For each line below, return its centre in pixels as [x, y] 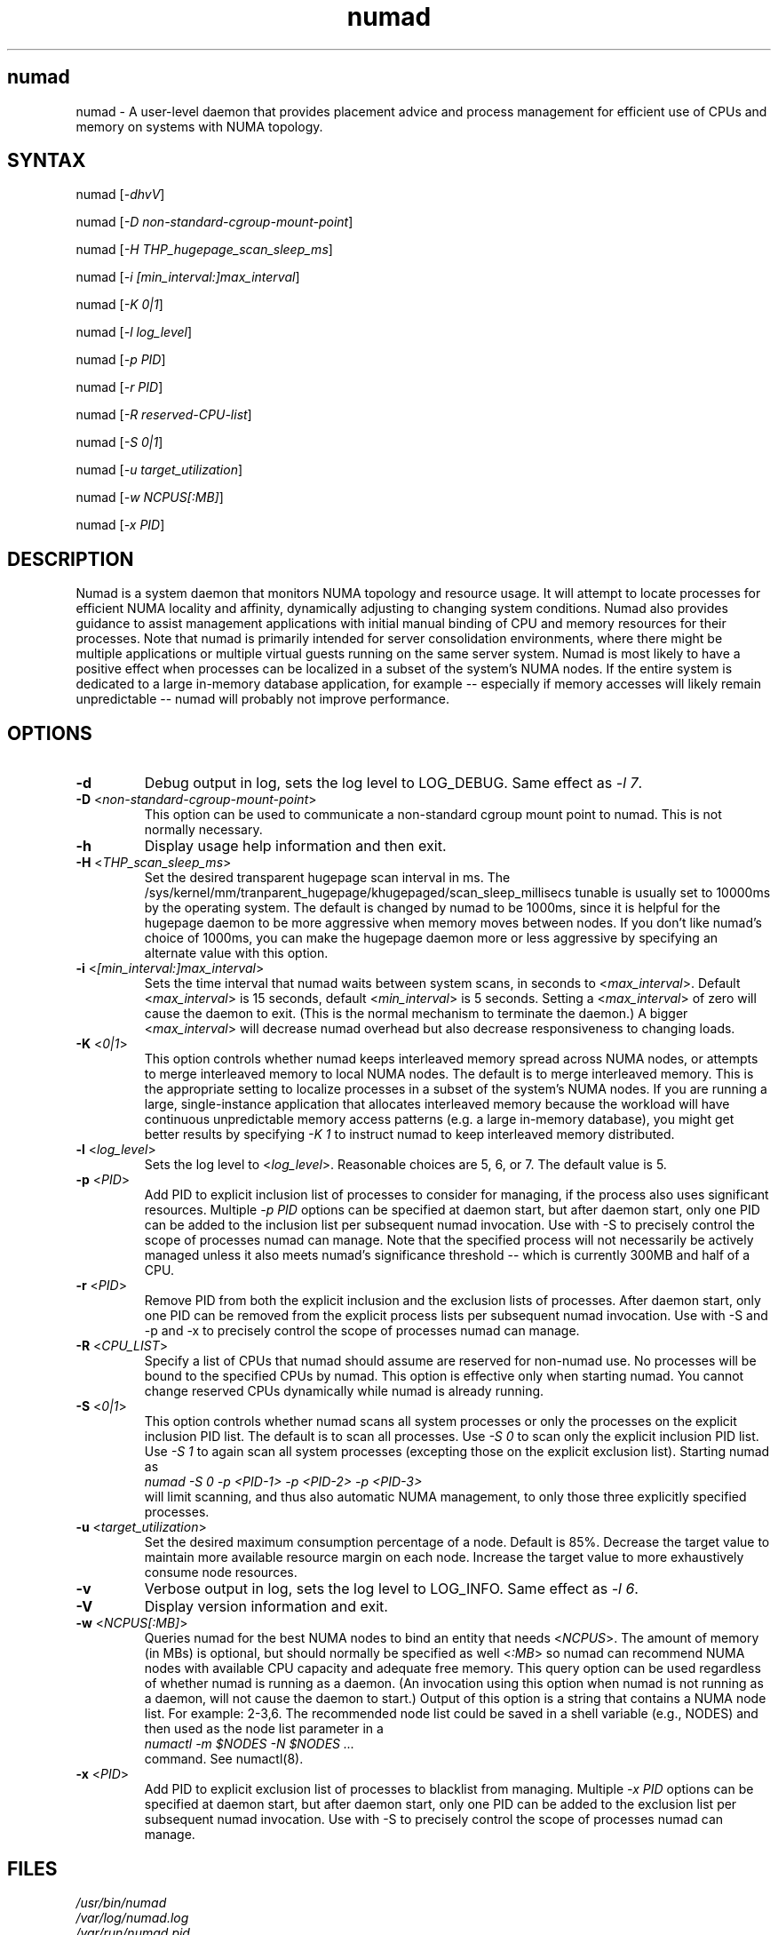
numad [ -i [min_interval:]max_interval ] [188, 277]
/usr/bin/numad [121, 1902]
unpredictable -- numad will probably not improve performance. [262, 699]
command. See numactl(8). [224, 1759]
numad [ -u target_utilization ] [159, 470]
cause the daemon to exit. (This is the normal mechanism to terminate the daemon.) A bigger [416, 1014]
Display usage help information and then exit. [295, 846]
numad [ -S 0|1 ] [119, 442]
